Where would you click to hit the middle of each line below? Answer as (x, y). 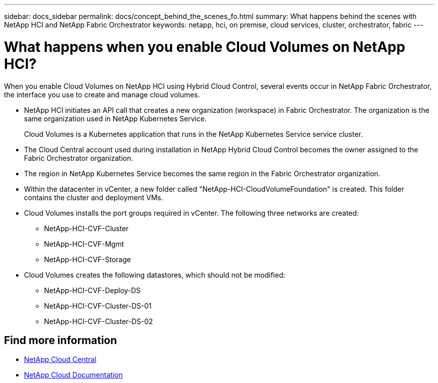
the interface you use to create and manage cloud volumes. (102, 94)
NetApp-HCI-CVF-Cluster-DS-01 (98, 306)
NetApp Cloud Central (60, 360)
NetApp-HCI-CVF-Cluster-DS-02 (98, 321)
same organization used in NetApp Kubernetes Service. (115, 118)
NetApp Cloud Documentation (73, 375)
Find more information (60, 340)
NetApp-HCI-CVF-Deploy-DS (92, 290)
